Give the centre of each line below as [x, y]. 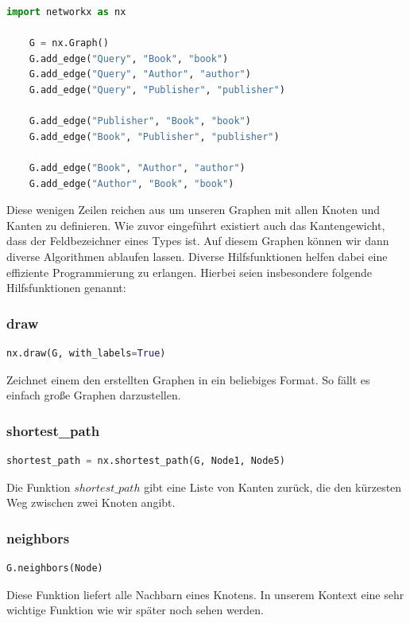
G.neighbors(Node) [55, 568]
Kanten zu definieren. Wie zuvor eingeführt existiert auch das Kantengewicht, [196, 225]
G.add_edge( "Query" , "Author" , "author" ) [140, 74]
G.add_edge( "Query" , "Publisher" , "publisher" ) [157, 90]
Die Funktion [39, 487]
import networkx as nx [66, 12]
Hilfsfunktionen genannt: [66, 288]
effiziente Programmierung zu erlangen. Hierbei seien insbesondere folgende [189, 272]
